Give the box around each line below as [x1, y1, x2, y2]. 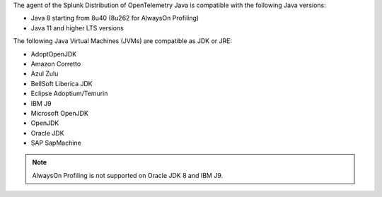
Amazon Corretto [30, 59, 81, 68]
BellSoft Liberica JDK [30, 79, 93, 88]
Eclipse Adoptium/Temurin [30, 89, 108, 98]
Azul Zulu [30, 69, 59, 78]
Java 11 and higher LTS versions [30, 23, 124, 32]
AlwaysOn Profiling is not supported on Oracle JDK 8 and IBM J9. [32, 171, 224, 179]
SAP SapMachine [30, 138, 81, 148]
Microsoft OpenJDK [30, 109, 88, 117]
